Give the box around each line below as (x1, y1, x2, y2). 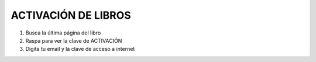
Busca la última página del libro (25, 29, 101, 36)
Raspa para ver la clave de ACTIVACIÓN (25, 37, 122, 44)
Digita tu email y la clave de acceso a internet (25, 46, 135, 53)
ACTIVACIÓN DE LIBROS (11, 9, 131, 22)
